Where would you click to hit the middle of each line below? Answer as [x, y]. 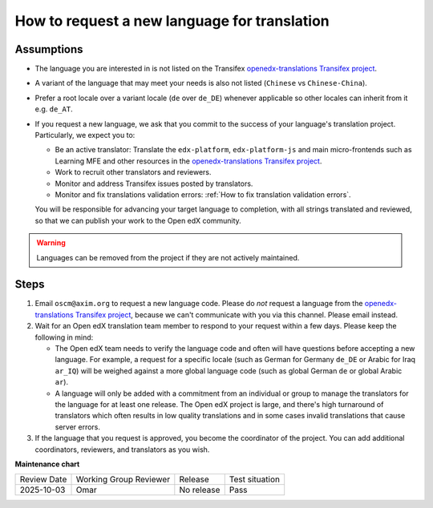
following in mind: [64, 337]
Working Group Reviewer [123, 479]
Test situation [255, 479]
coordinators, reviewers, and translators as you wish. [122, 450]
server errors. [77, 427]
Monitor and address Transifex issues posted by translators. [154, 183]
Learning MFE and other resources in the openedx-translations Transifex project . [188, 161]
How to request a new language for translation [172, 21]
